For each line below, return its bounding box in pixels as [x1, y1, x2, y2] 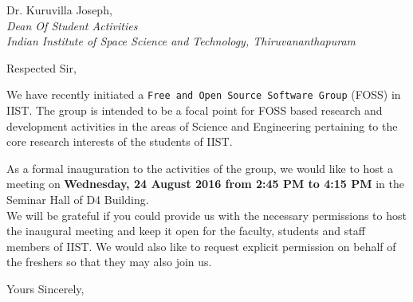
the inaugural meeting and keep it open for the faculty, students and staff [6, 222, 365, 239]
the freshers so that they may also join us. [6, 253, 212, 270]
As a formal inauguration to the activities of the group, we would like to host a [6, 159, 393, 176]
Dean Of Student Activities [6, 17, 138, 33]
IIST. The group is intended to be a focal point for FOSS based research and [6, 102, 383, 119]
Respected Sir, [6, 59, 77, 76]
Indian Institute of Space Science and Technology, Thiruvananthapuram [6, 33, 356, 49]
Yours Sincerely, [6, 280, 85, 296]
